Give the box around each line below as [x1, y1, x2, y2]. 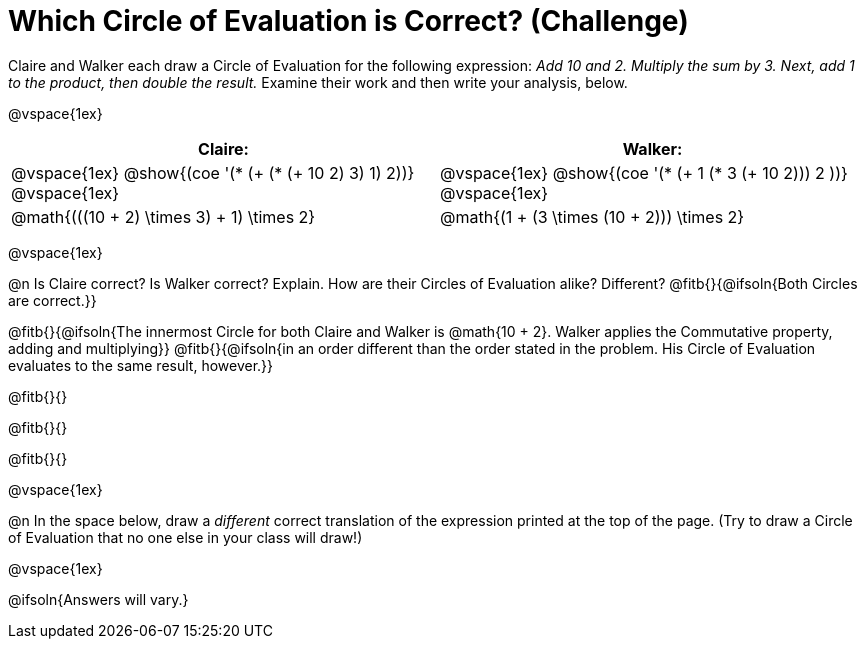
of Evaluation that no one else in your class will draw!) [8, 528, 363, 546]
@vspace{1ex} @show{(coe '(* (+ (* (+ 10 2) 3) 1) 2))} [11, 162, 415, 183]
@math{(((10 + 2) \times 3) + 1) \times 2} [11, 206, 316, 227]
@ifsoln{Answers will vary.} [8, 590, 189, 608]
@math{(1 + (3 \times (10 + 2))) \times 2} [440, 206, 745, 227]
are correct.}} [8, 291, 97, 309]
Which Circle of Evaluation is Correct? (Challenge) [8, 4, 689, 38]
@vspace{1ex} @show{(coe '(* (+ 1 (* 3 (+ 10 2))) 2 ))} [440, 162, 848, 183]
